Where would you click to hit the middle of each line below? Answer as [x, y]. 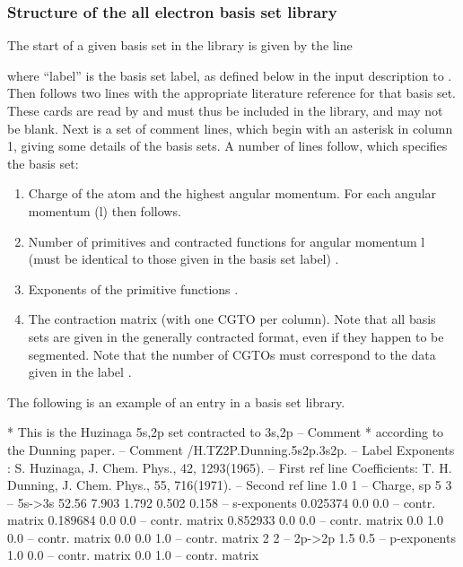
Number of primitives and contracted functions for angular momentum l [227, 241]
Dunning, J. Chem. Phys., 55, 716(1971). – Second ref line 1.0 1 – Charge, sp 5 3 [230, 485]
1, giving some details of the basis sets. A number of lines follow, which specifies [227, 146]
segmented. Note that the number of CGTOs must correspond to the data [232, 354]
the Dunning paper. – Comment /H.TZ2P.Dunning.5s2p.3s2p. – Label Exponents [231, 449]
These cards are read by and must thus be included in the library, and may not [225, 110]
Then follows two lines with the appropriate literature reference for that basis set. [231, 93]
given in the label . [80, 372]
